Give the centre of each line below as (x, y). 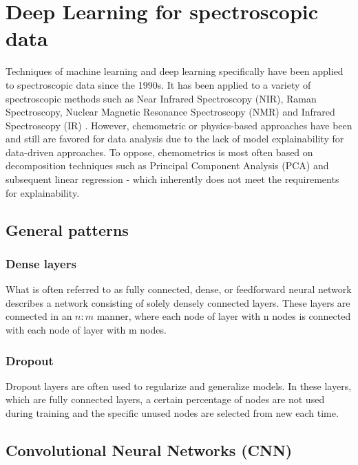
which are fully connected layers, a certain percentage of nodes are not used (165, 399)
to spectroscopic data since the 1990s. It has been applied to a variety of (158, 84)
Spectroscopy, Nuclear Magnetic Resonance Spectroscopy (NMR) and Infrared (170, 112)
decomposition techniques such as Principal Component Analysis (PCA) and (167, 165)
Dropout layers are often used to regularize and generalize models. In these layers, (179, 386)
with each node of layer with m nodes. (86, 330)
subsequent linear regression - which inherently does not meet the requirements (172, 179)
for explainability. (43, 192)
